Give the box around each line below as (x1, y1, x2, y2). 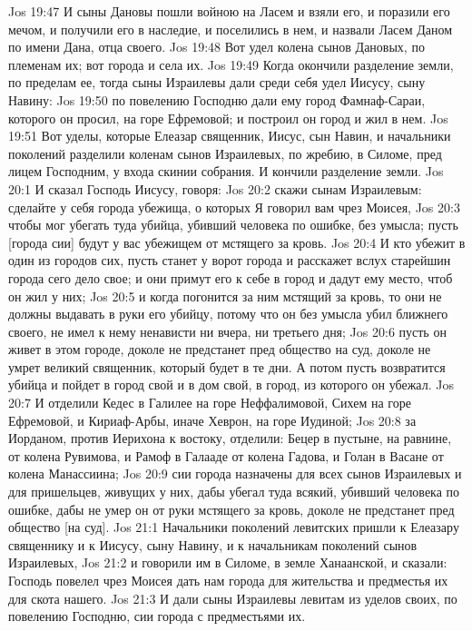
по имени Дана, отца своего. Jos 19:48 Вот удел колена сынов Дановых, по (8, 37, 425, 56)
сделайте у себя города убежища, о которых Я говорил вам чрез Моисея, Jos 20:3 (8, 197, 460, 216)
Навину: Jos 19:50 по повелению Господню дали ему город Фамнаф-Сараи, (8, 90, 426, 109)
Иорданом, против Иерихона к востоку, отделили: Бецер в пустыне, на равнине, (8, 429, 452, 448)
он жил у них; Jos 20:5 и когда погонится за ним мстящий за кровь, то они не (8, 286, 442, 305)
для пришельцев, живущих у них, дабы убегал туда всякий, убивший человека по (8, 482, 460, 501)
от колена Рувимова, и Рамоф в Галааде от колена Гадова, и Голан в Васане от (8, 446, 444, 465)
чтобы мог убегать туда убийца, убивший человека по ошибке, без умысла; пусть (8, 215, 458, 234)
